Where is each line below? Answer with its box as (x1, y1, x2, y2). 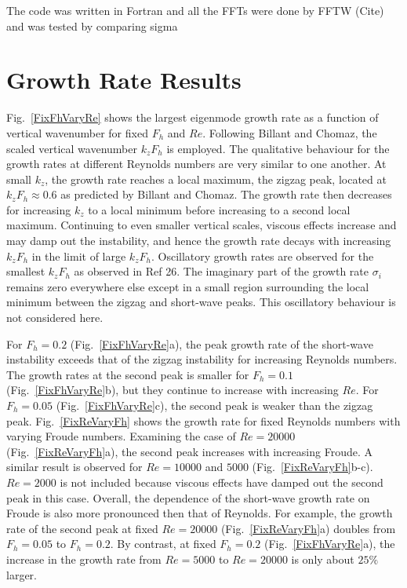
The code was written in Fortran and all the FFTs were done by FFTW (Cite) (6, 2, 384, 18)
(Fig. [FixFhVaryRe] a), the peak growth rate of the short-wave (70, 335, 373, 352)
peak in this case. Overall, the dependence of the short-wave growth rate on (6, 489, 370, 506)
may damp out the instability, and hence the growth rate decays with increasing (6, 232, 391, 249)
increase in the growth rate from (6, 550, 162, 567)
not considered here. (6, 309, 104, 326)
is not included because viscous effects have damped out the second (60, 473, 383, 490)
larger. (6, 566, 37, 583)
